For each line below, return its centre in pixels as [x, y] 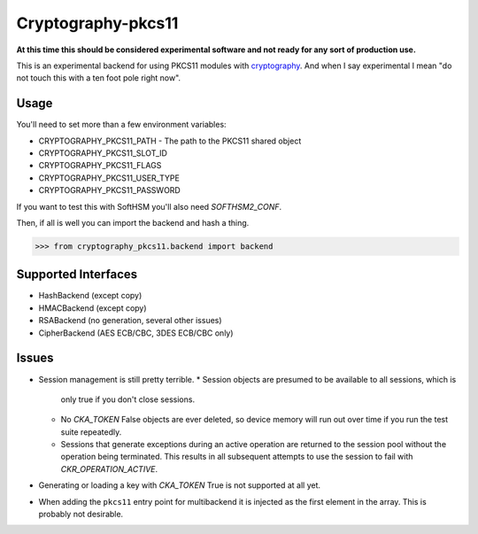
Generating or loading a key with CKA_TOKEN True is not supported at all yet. [180, 485]
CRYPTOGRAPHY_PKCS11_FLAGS [100, 166]
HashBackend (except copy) [90, 296]
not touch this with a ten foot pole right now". [99, 78]
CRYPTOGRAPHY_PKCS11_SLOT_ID [103, 153]
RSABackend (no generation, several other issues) [130, 321]
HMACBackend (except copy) [93, 308]
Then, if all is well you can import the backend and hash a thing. [133, 222]
